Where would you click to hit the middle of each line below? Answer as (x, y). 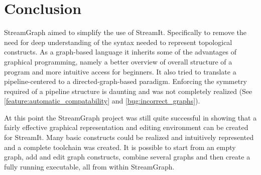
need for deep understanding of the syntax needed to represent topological (118, 42)
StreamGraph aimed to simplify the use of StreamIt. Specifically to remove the (125, 32)
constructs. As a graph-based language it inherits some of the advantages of (120, 52)
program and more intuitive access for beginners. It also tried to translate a (120, 71)
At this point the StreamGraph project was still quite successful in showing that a (130, 117)
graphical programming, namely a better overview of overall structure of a (118, 61)
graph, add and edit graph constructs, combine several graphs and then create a (127, 157)
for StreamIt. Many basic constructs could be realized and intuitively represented (129, 137)
